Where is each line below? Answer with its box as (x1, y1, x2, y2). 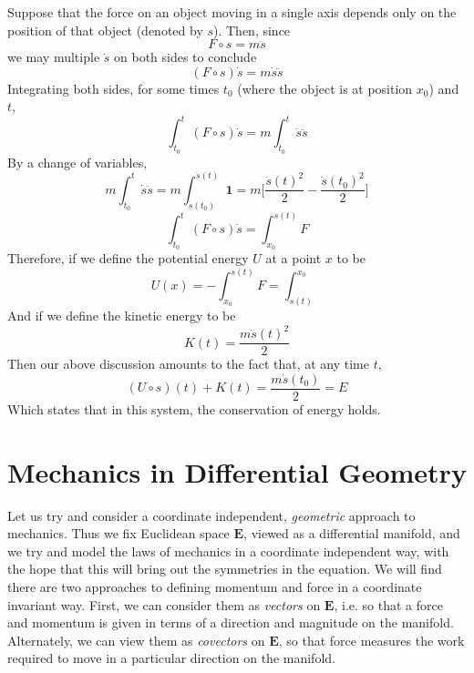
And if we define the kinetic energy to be (7, 306, 236, 325)
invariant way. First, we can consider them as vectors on (7, 595, 321, 614)
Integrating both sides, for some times (7, 78, 220, 97)
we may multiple (7, 47, 100, 66)
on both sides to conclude (114, 47, 257, 66)
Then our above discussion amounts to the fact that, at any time (7, 354, 369, 373)
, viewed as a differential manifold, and (243, 524, 460, 543)
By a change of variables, (7, 152, 148, 171)
